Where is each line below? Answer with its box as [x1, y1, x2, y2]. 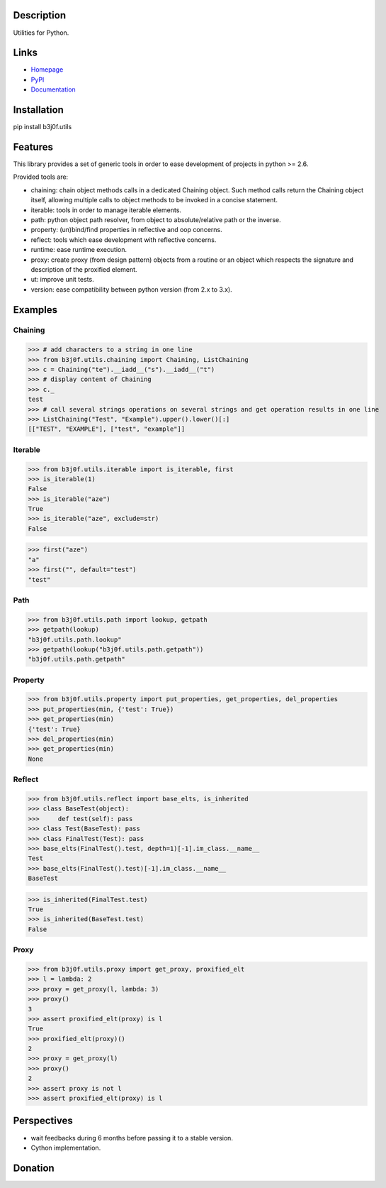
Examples [13, 304, 58, 316]
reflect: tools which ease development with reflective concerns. [30, 235, 217, 244]
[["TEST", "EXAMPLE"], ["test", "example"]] [28, 425, 186, 433]
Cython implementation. [30, 1143, 101, 1152]
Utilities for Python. [13, 28, 69, 37]
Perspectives [13, 1115, 74, 1127]
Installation [13, 104, 64, 116]
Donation [13, 1162, 55, 1174]
